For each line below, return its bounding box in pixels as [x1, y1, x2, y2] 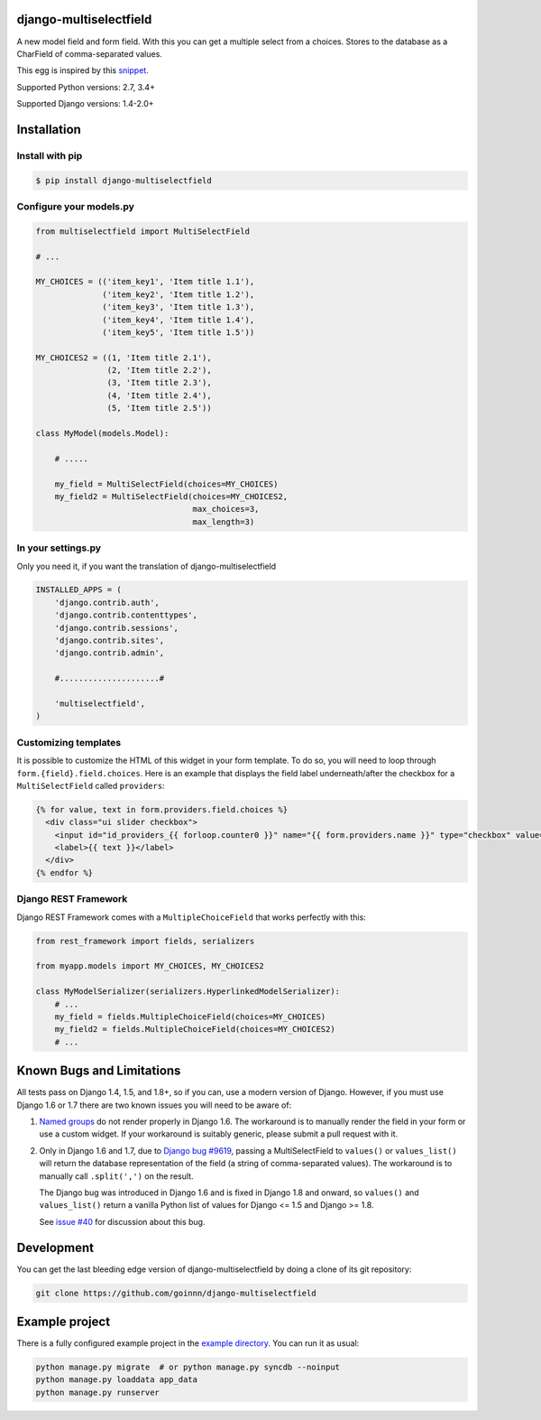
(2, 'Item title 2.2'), [106, 366, 212, 376]
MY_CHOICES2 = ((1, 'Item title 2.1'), [35, 352, 212, 363]
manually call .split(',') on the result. [39, 1170, 194, 1182]
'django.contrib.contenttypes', [54, 610, 198, 620]
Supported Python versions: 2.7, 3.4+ [16, 81, 155, 92]
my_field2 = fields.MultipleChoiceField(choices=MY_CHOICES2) [54, 1025, 335, 1035]
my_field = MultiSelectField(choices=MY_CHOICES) [54, 478, 279, 489]
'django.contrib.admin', [54, 648, 165, 658]
